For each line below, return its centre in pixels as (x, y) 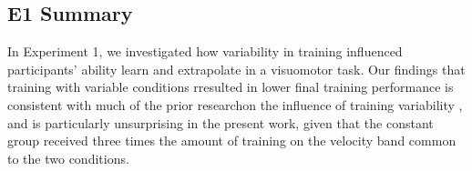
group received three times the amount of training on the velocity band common (232, 141)
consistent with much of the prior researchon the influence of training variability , (235, 104)
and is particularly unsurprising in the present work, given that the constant (221, 122)
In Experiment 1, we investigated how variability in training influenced (205, 51)
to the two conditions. (68, 158)
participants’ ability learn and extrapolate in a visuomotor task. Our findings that (236, 69)
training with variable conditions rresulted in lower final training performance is (231, 87)
